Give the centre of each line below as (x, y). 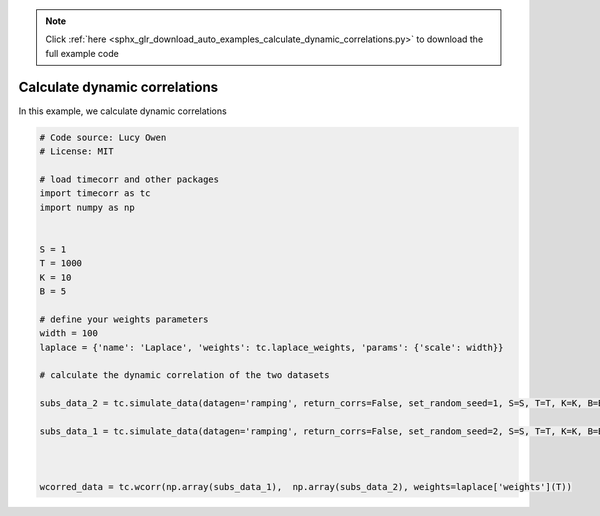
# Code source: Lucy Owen (103, 137)
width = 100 (69, 333)
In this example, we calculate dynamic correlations (122, 111)
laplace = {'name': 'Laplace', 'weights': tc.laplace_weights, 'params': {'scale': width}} (271, 347)
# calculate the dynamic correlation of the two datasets (184, 375)
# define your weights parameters (124, 319)
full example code (82, 53)
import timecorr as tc (95, 193)
